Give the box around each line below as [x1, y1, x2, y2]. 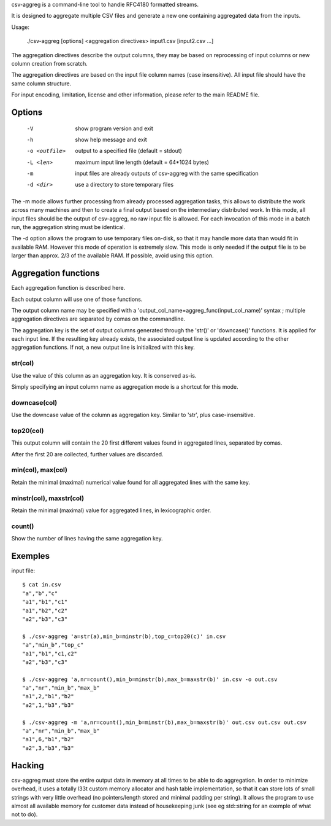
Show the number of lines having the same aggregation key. [11, 535, 163, 542]
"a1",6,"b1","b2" [22, 736, 74, 743]
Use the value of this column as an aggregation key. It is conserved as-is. [11, 372, 197, 379]
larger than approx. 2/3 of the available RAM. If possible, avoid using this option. [11, 252, 214, 259]
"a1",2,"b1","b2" [22, 693, 74, 700]
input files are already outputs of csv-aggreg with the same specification [75, 169, 259, 177]
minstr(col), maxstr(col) [11, 494, 85, 502]
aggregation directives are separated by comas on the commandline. [11, 315, 186, 322]
